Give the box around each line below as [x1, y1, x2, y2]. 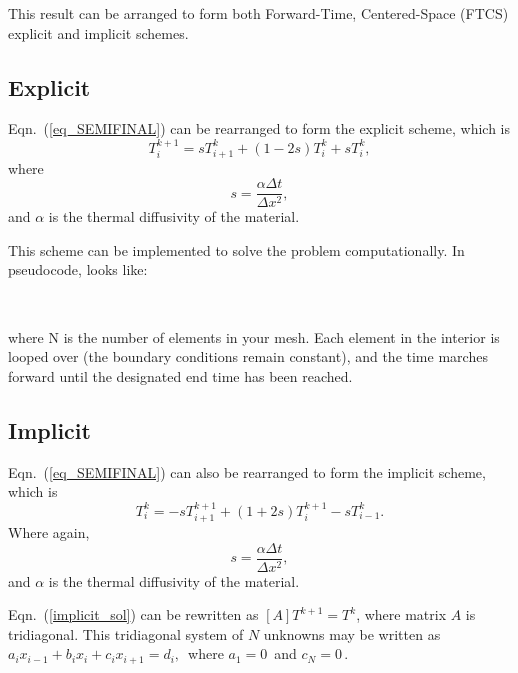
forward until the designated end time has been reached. [8, 365, 353, 386]
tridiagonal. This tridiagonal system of [8, 623, 244, 644]
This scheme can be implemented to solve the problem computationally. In [8, 239, 465, 260]
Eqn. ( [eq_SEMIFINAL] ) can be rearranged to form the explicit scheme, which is [8, 118, 511, 139]
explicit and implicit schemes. [8, 22, 189, 43]
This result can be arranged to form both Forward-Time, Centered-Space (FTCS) [8, 3, 509, 23]
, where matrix [356, 604, 447, 625]
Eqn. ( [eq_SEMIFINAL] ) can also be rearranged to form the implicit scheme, [8, 461, 486, 482]
